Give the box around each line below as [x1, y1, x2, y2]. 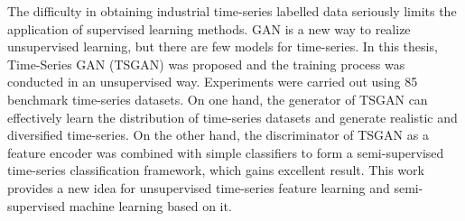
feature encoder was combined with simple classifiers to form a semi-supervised [7, 143, 444, 161]
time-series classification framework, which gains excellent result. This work [7, 161, 424, 180]
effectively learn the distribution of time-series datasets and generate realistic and [7, 107, 458, 126]
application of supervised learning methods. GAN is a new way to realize [7, 19, 411, 38]
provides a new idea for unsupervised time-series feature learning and [7, 178, 390, 197]
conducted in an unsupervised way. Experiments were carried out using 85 [7, 72, 418, 91]
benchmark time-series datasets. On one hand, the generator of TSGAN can [7, 89, 428, 108]
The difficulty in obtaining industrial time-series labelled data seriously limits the [7, 2, 457, 20]
